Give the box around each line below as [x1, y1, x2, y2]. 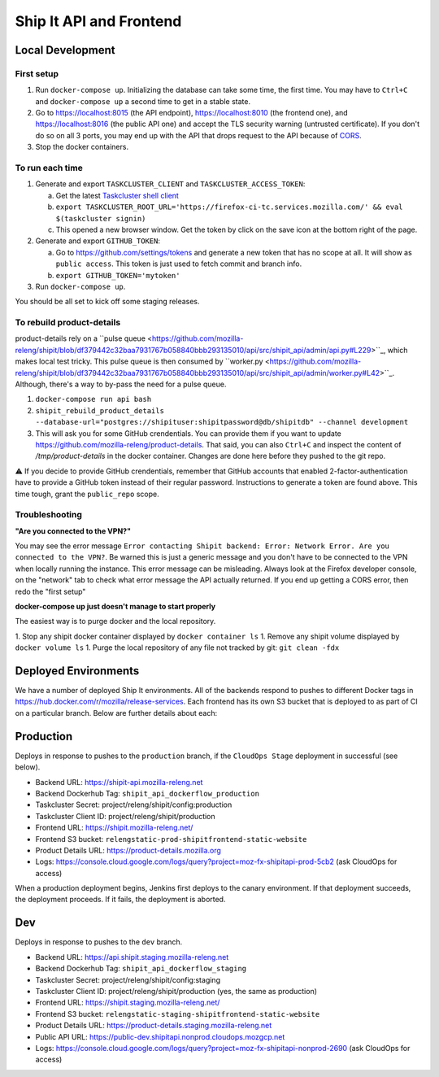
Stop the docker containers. [35, 142, 129, 152]
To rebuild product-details [15, 317, 121, 329]
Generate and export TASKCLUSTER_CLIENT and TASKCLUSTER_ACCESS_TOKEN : [35, 179, 306, 189]
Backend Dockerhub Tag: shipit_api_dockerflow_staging [35, 964, 247, 974]
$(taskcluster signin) [55, 214, 146, 223]
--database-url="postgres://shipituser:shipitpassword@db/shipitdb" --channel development [35, 417, 409, 427]
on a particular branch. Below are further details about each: [15, 708, 218, 717]
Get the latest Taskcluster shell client [55, 190, 179, 200]
